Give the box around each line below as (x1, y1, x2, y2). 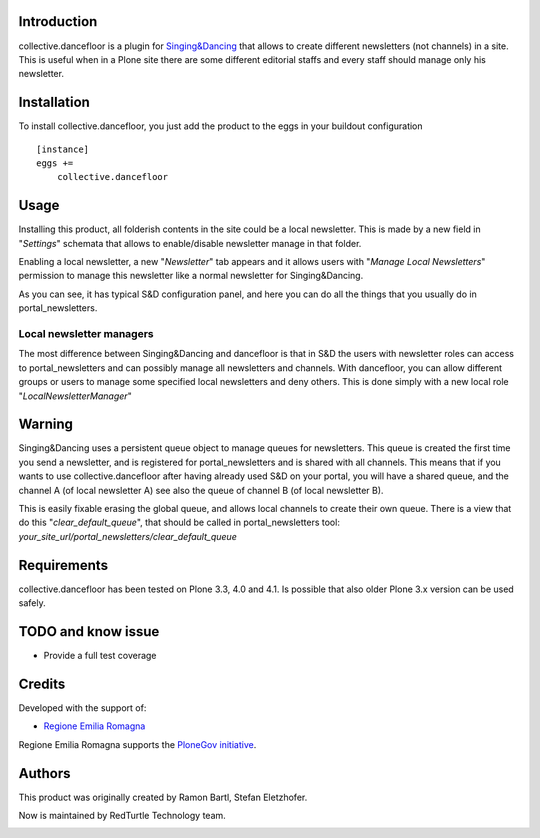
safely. (18, 597, 46, 609)
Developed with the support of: (18, 701, 147, 714)
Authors (18, 765, 71, 782)
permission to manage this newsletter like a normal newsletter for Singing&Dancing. (18, 270, 364, 282)
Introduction (18, 13, 98, 30)
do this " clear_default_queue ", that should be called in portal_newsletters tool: (18, 516, 340, 529)
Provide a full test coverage (43, 650, 157, 661)
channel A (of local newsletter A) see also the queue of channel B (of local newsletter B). (18, 484, 384, 496)
